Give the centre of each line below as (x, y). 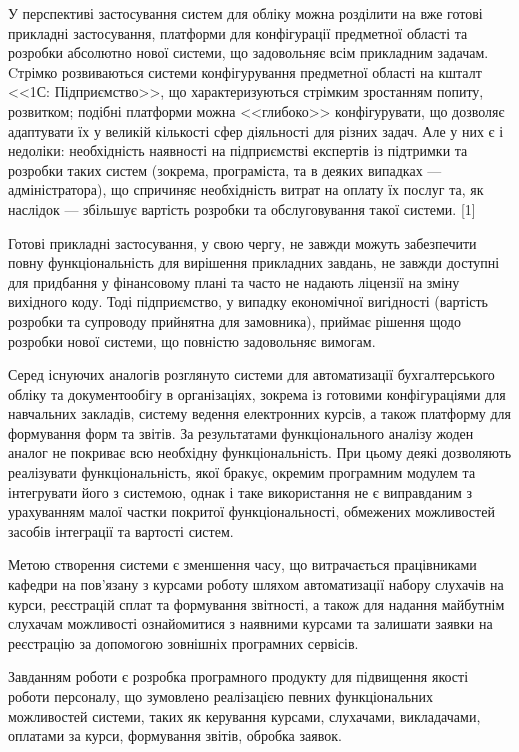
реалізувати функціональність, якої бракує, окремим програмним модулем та (242, 472)
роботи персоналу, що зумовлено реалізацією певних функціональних (221, 696)
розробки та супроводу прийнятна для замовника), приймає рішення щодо (234, 320)
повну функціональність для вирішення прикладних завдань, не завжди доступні (254, 262)
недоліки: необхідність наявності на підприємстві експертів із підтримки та (238, 150)
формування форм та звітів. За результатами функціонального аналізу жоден (241, 432)
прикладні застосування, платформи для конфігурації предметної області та (238, 32)
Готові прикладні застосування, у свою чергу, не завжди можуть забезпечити (242, 242)
